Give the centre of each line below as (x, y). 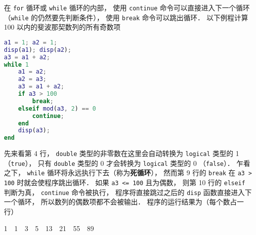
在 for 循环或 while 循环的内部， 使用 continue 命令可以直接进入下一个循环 (127, 7)
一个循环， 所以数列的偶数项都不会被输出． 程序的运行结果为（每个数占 (121, 202)
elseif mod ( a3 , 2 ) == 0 (57, 108)
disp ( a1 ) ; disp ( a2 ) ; (38, 50)
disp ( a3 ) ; (34, 131)
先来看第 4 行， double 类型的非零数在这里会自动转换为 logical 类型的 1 (122, 153)
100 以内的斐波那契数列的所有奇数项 (62, 27)
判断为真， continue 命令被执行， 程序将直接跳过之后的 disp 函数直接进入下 (128, 192)
